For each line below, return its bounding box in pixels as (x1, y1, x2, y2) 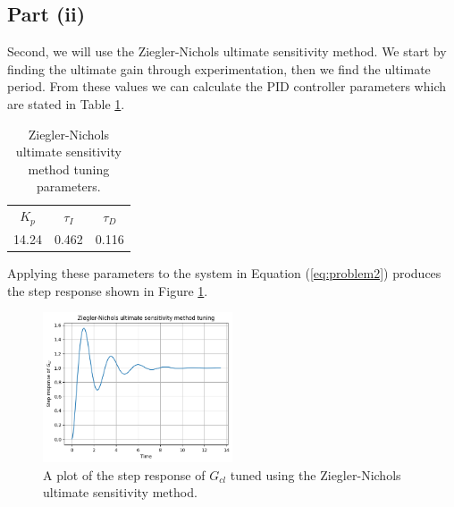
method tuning (28, 159, 110, 178)
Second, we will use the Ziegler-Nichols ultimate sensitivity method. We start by (7, 42, 447, 61)
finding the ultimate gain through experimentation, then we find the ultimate (7, 59, 431, 78)
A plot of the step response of (43, 465, 206, 484)
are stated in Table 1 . (7, 94, 125, 113)
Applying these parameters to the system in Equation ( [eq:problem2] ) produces (7, 264, 441, 282)
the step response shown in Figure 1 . (7, 281, 208, 300)
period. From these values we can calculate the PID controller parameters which (7, 77, 447, 96)
